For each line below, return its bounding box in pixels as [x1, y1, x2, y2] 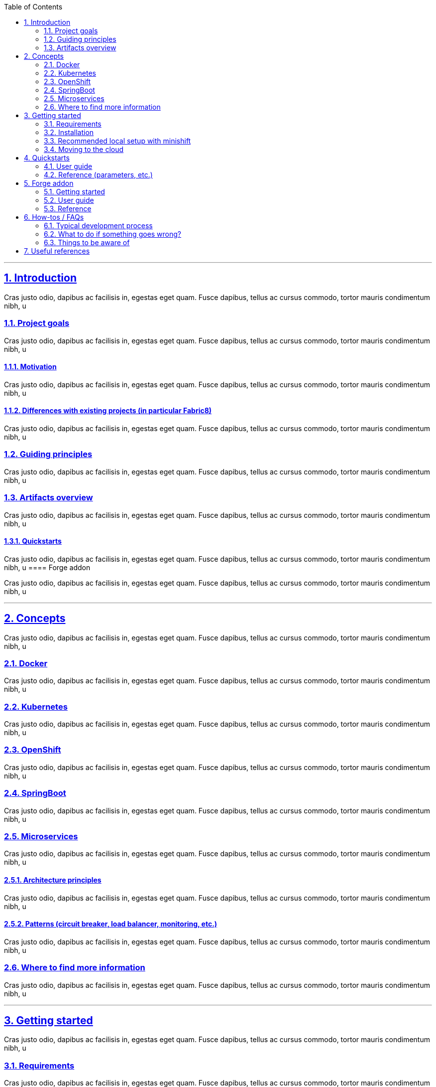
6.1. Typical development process [44, 221, 153, 230]
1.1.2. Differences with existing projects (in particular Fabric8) [4, 406, 212, 415]
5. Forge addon [24, 179, 74, 187]
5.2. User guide [44, 196, 94, 204]
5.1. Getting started [44, 187, 105, 196]
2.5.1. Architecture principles [4, 875, 102, 884]
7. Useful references [24, 247, 90, 255]
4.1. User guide [44, 162, 93, 170]
